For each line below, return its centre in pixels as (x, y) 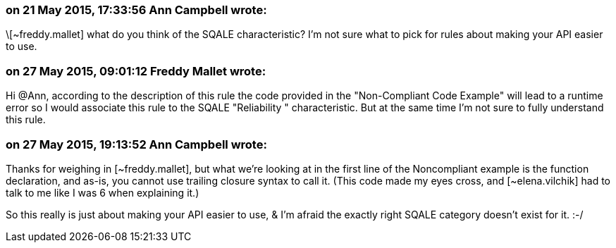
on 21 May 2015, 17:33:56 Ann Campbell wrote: (136, 10)
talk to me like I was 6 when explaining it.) (103, 192)
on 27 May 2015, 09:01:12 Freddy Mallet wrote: (136, 71)
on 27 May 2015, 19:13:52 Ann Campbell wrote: (136, 144)
